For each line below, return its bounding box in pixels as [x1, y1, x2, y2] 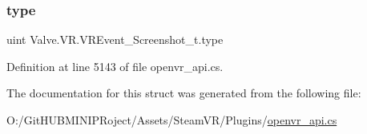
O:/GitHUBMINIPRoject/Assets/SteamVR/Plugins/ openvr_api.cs [6, 112, 337, 128]
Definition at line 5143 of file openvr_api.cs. [6, 57, 224, 74]
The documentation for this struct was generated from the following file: [6, 85, 361, 101]
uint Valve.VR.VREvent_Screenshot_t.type [6, 31, 224, 48]
